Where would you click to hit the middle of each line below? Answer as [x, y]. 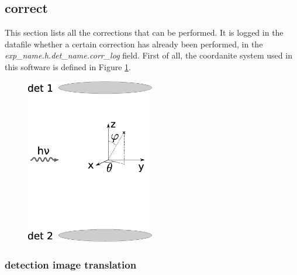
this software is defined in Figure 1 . [68, 66]
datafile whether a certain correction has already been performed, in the [134, 44]
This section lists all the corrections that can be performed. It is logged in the [144, 32]
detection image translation [71, 264]
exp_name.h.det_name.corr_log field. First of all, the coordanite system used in [148, 55]
